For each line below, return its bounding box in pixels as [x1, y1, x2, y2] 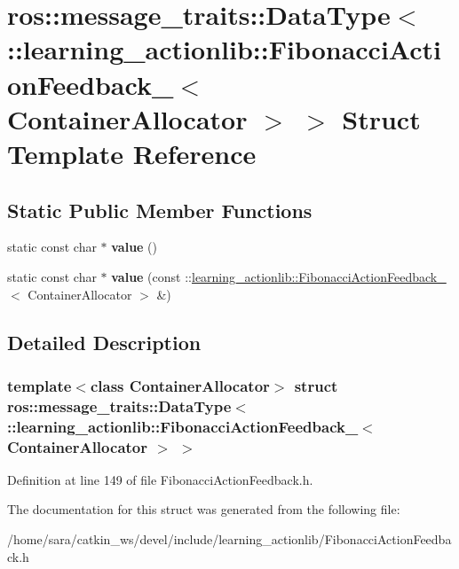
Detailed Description [7, 328, 202, 355]
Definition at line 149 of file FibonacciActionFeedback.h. [7, 470, 313, 488]
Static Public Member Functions [7, 196, 313, 223]
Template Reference [7, 135, 257, 171]
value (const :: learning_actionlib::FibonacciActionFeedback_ [111, 267, 447, 285]
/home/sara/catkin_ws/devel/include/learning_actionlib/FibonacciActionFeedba [7, 530, 452, 549]
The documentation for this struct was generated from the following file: [7, 500, 400, 518]
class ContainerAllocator [90, 374, 270, 396]
